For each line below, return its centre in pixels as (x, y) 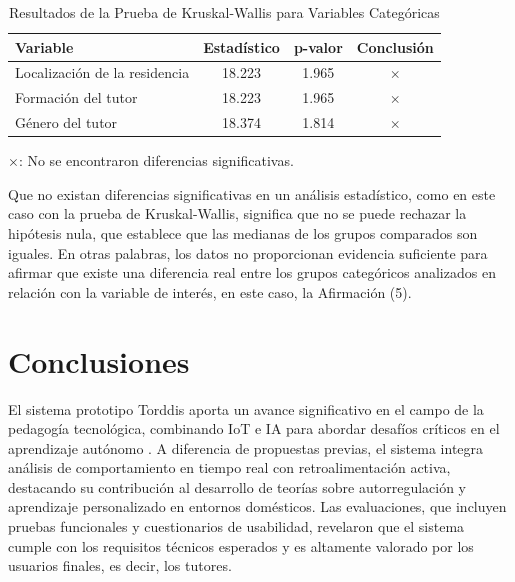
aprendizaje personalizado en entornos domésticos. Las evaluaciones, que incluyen (257, 506)
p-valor (318, 46)
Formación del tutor (76, 97)
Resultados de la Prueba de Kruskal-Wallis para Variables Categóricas (224, 12)
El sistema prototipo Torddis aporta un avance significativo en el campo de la (246, 408)
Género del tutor (66, 122)
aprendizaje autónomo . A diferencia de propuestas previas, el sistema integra (246, 447)
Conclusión (395, 46)
